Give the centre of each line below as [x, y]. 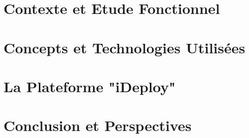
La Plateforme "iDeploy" [90, 86]
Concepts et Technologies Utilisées [124, 47]
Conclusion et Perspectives [98, 125]
